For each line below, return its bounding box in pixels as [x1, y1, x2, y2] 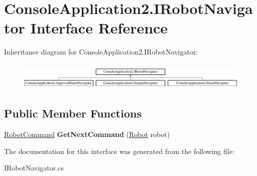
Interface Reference [30, 17, 168, 38]
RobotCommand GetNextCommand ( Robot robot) [4, 129, 170, 139]
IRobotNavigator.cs [4, 162, 64, 173]
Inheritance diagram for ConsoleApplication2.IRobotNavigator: [4, 46, 198, 57]
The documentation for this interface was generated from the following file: [4, 145, 234, 156]
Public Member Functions [4, 105, 142, 121]
